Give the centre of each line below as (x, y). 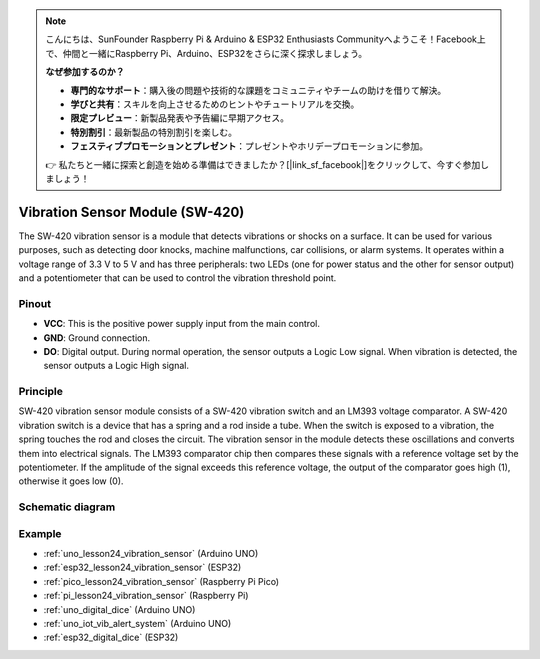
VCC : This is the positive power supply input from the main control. (181, 324)
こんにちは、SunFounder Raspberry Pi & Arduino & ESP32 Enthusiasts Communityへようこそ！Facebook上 (266, 39)
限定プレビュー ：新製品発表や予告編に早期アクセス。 (180, 118)
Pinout (35, 303)
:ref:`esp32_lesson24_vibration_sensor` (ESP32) (142, 567)
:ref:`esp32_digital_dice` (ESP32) (111, 637)
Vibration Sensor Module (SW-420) (131, 211)
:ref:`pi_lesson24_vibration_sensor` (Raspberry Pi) (146, 596)
